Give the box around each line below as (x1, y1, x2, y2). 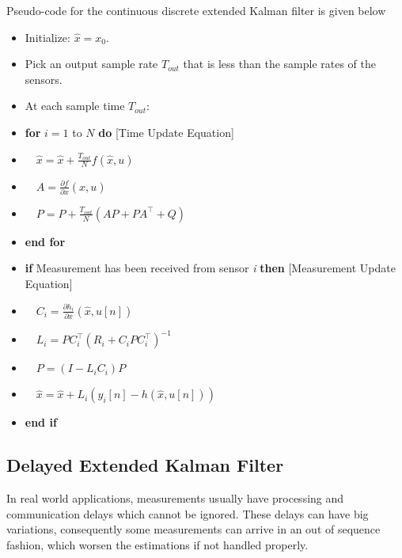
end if (25, 414, 57, 431)
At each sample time (25, 97, 125, 114)
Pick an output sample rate (25, 55, 158, 72)
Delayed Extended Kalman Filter (6, 453, 284, 477)
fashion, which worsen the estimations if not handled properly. (6, 537, 309, 553)
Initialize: (25, 28, 70, 45)
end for (25, 233, 66, 249)
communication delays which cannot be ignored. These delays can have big (6, 505, 369, 522)
